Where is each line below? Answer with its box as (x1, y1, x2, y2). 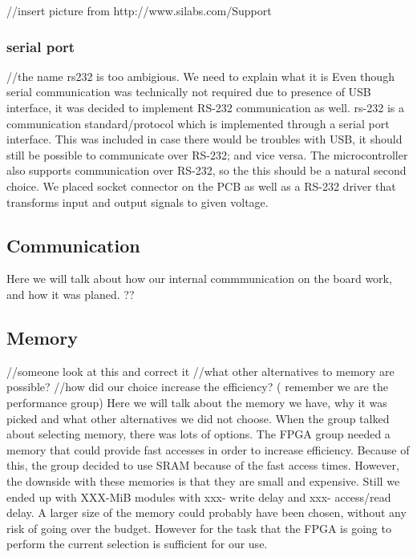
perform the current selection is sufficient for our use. (6, 535, 268, 552)
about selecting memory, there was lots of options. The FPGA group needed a (6, 426, 391, 442)
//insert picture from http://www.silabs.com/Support (6, 2, 272, 18)
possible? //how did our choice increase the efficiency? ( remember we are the (6, 378, 388, 395)
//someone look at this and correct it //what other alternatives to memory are (6, 362, 395, 379)
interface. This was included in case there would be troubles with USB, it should (6, 131, 403, 147)
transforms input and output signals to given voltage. (6, 193, 269, 210)
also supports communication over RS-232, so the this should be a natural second (6, 162, 407, 179)
